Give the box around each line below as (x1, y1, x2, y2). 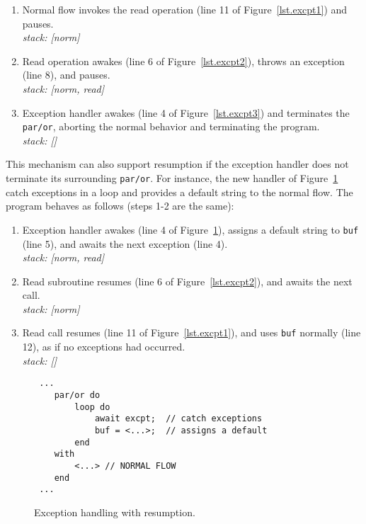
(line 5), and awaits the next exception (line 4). (22, 236, 228, 251)
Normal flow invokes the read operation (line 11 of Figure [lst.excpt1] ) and (22, 2, 348, 16)
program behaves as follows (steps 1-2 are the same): (6, 198, 234, 213)
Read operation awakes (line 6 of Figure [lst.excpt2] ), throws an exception (22, 53, 345, 68)
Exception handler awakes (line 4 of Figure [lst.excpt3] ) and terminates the (22, 105, 350, 120)
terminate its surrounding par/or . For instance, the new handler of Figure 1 (6, 171, 338, 185)
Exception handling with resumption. (34, 504, 195, 519)
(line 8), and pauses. (22, 67, 110, 82)
